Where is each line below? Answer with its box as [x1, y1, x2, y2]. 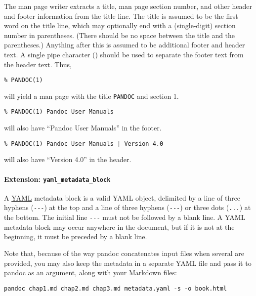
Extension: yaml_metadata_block [4, 173, 111, 184]
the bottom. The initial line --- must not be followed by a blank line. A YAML [4, 212, 246, 222]
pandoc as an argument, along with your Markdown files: [4, 267, 177, 278]
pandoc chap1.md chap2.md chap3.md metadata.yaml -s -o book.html [4, 285, 227, 292]
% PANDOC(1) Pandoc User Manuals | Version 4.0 [4, 140, 164, 147]
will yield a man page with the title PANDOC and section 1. [4, 90, 179, 101]
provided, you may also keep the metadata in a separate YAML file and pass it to [4, 257, 252, 268]
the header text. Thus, [4, 59, 72, 69]
